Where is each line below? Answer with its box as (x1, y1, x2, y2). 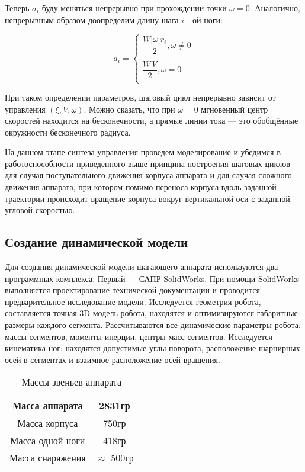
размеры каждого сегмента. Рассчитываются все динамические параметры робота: (5, 319, 301, 331)
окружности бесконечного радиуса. (5, 126, 131, 138)
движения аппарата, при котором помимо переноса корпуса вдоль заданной (5, 181, 277, 193)
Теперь (5, 2, 30, 14)
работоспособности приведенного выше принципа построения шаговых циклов (5, 157, 290, 169)
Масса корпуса (17, 416, 78, 431)
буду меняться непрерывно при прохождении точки (41, 2, 227, 14)
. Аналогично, (249, 2, 300, 14)
